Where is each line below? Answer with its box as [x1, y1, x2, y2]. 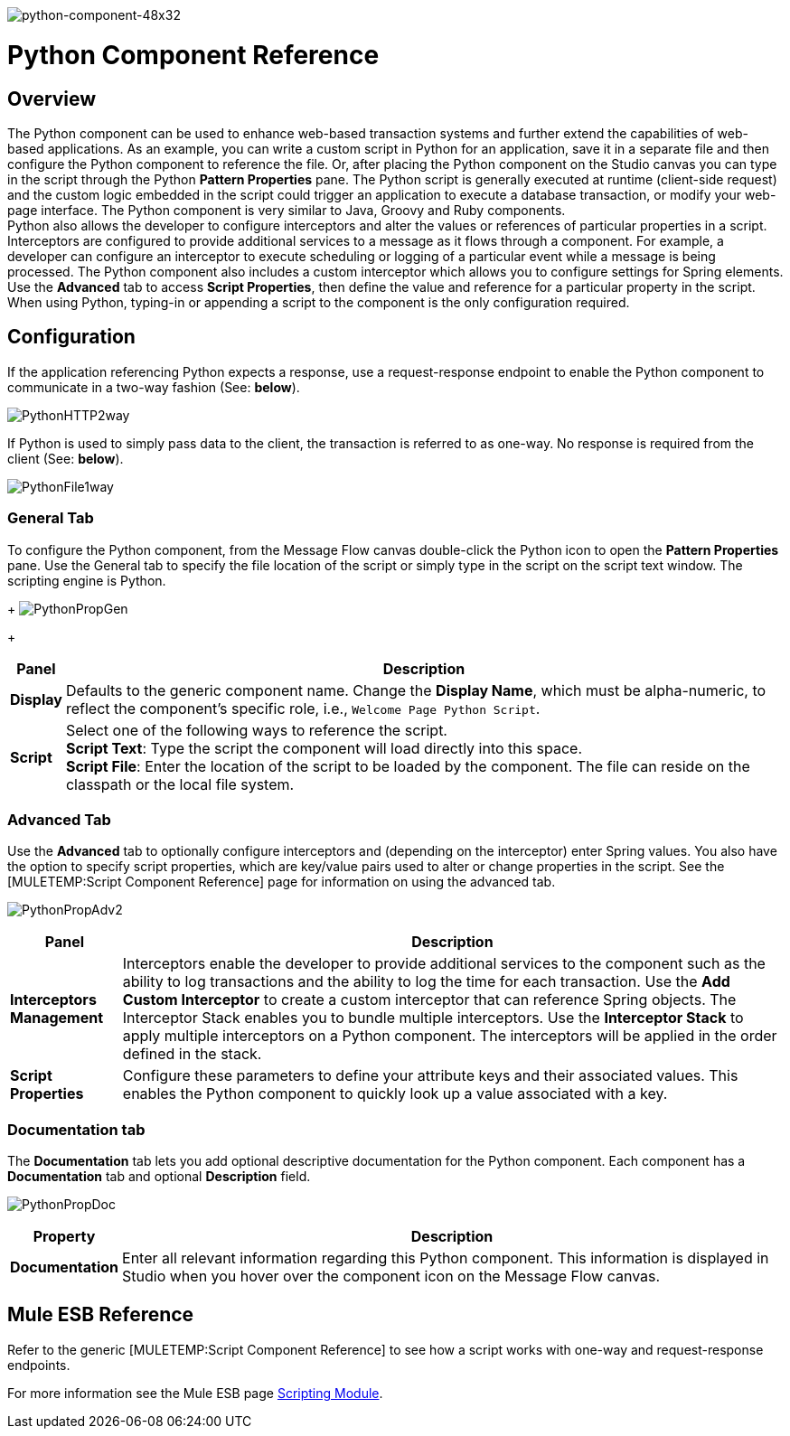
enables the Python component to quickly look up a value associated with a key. [122, 1084, 668, 1103]
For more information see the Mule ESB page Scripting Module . [7, 1384, 383, 1401]
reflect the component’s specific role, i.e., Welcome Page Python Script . [65, 699, 541, 718]
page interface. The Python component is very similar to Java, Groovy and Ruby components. [7, 202, 566, 218]
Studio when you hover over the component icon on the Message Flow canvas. [122, 1267, 661, 1286]
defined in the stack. [122, 1045, 262, 1064]
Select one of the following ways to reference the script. [65, 720, 447, 739]
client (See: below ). [7, 450, 124, 466]
